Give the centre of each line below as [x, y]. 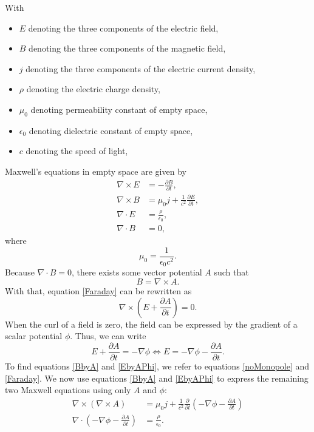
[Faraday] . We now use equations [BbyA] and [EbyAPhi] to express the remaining [157, 378]
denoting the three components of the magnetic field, [127, 48]
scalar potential [34, 336]
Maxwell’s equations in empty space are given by [96, 171]
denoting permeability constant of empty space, [119, 109]
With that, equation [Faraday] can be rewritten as [98, 291]
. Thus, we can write [108, 336]
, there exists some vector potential [137, 272]
